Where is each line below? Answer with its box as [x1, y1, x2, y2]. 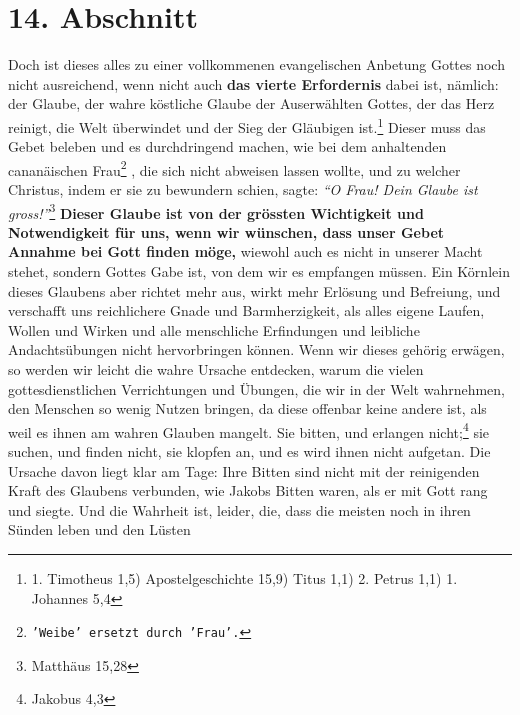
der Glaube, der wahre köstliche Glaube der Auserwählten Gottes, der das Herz [8, 93, 495, 114]
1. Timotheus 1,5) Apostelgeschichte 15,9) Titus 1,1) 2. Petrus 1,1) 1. [31, 568, 458, 588]
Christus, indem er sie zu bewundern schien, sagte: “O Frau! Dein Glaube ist [8, 179, 478, 199]
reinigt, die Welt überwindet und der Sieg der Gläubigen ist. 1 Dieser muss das [8, 113, 486, 137]
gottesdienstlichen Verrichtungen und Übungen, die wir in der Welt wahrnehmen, [8, 378, 506, 399]
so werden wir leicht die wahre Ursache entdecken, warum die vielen [8, 359, 424, 379]
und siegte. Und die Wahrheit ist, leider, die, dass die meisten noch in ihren [8, 499, 471, 520]
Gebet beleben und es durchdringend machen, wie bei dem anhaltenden [8, 136, 447, 157]
